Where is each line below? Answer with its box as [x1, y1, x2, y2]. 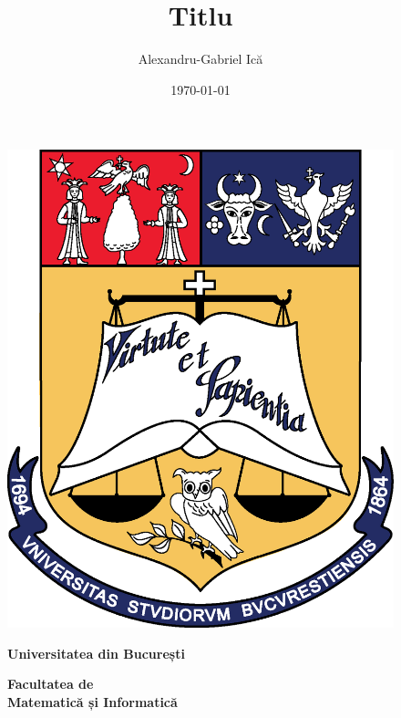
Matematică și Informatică [7, 692, 178, 711]
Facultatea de [7, 674, 94, 693]
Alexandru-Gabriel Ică [138, 49, 263, 68]
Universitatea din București [7, 643, 185, 662]
